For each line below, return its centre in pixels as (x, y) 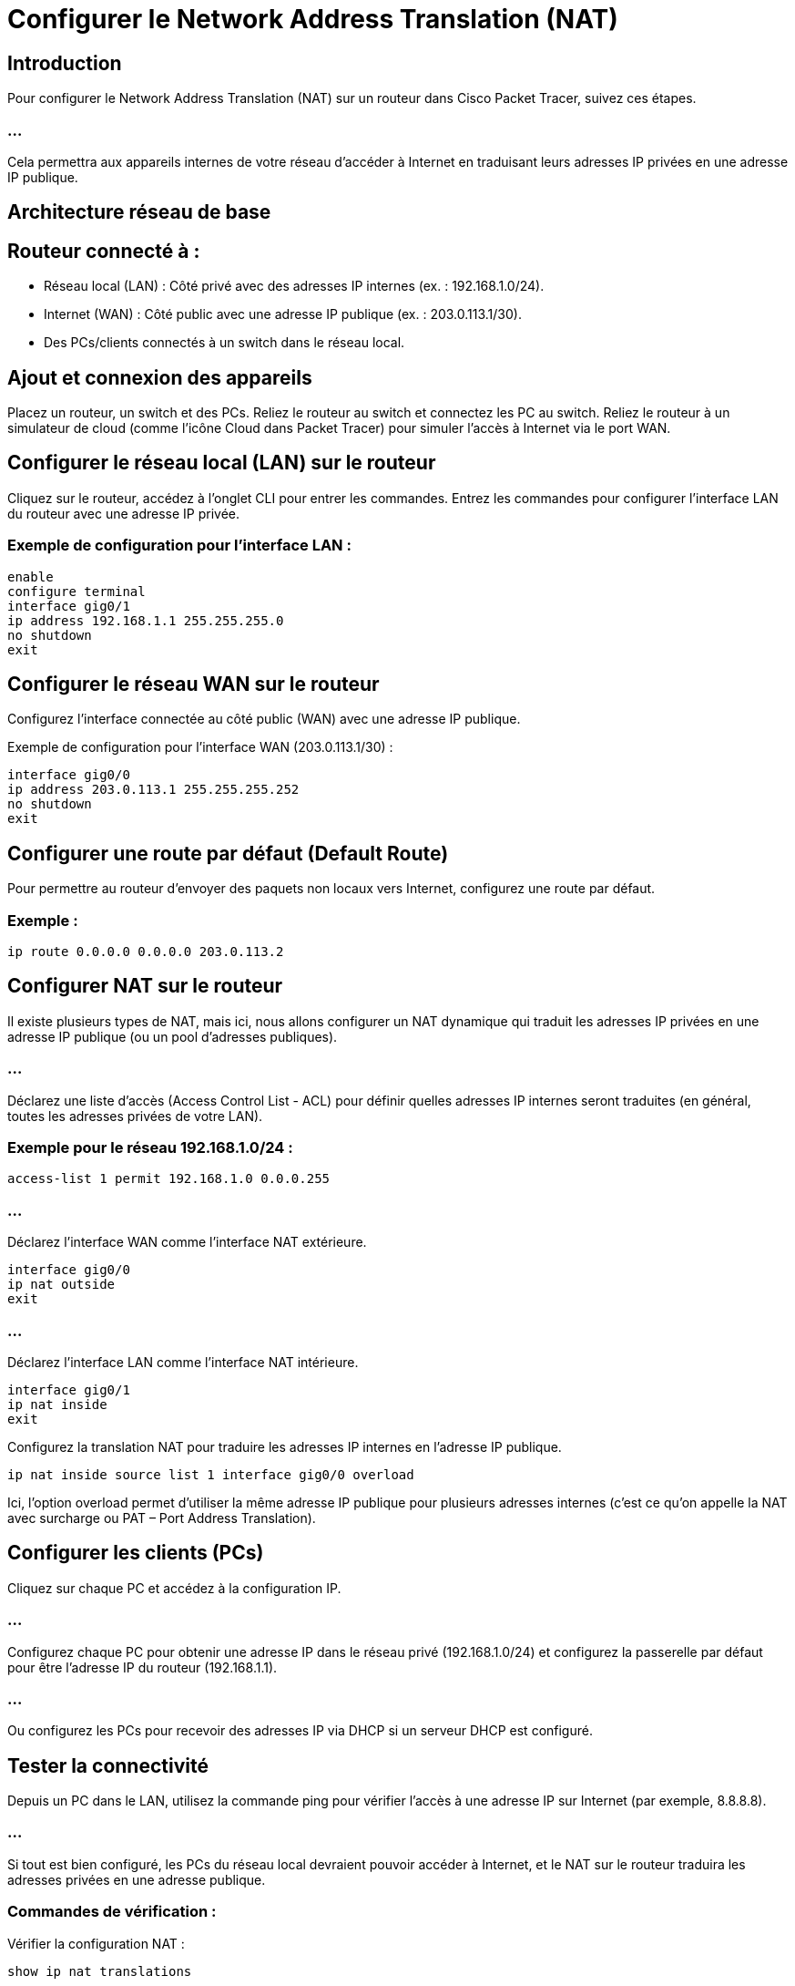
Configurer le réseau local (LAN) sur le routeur (222, 463)
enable (31, 576)
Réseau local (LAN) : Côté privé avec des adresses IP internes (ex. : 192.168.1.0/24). (294, 286)
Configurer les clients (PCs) (136, 1553)
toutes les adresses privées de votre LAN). (135, 1116)
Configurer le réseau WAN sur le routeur (194, 684)
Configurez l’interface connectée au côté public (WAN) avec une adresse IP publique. (264, 719)
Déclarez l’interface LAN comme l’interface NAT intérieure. (183, 1362)
